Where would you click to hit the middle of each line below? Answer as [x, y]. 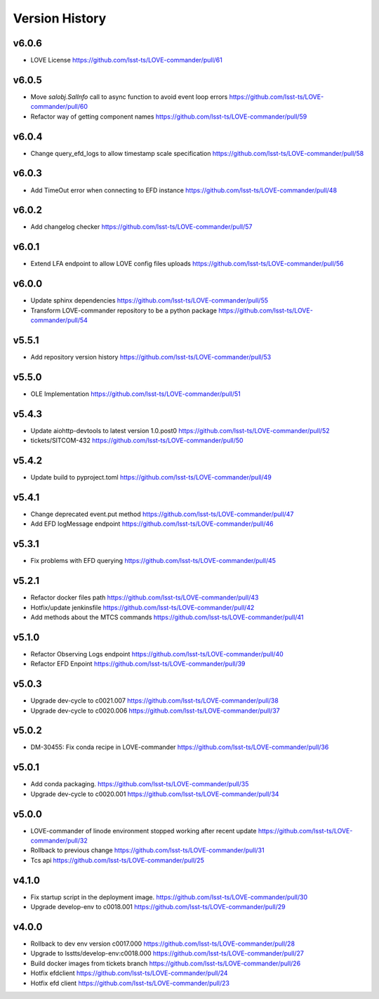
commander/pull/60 [59, 107]
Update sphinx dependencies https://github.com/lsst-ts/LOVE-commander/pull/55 [149, 300]
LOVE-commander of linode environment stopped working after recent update [144, 831]
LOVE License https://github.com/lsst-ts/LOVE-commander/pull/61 [126, 60]
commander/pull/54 [59, 320]
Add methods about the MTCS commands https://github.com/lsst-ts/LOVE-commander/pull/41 [167, 617]
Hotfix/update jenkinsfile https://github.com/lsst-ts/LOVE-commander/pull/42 [142, 607]
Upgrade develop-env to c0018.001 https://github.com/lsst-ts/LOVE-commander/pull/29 [158, 907]
